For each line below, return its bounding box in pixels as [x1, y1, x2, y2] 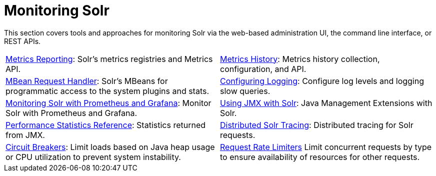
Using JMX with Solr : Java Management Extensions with [220, 97, 432, 108]
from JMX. [5, 129, 45, 140]
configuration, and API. [220, 63, 306, 74]
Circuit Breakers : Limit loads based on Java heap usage [5, 141, 215, 152]
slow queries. [220, 85, 270, 96]
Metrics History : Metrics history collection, [220, 53, 380, 64]
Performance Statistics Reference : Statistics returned [5, 119, 206, 130]
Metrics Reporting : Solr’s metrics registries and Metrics [5, 53, 213, 64]
